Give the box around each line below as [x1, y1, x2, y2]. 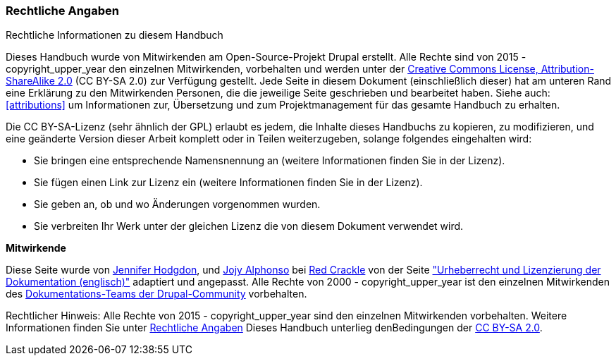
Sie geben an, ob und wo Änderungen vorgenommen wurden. [34, 198, 321, 211]
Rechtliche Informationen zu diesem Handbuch [6, 29, 223, 42]
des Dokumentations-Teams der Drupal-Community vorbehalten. [6, 288, 307, 300]
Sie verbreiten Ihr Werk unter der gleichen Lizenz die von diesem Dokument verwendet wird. [34, 220, 464, 233]
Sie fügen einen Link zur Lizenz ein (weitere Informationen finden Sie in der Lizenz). [34, 176, 423, 189]
